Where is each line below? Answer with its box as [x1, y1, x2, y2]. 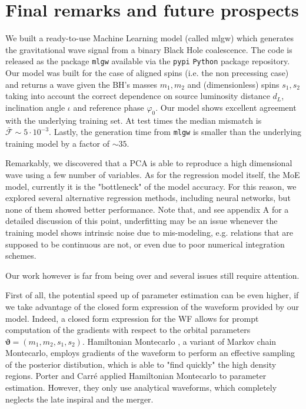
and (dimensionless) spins [187, 78, 280, 90]
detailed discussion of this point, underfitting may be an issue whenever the [5, 215, 278, 227]
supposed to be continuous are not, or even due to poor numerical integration [5, 238, 285, 250]
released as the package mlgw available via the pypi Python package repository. [5, 55, 290, 67]
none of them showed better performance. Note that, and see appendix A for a [5, 203, 289, 215]
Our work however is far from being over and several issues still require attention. [5, 269, 300, 281]
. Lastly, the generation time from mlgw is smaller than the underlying [49, 126, 302, 138]
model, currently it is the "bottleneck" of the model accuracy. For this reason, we [5, 180, 297, 192]
